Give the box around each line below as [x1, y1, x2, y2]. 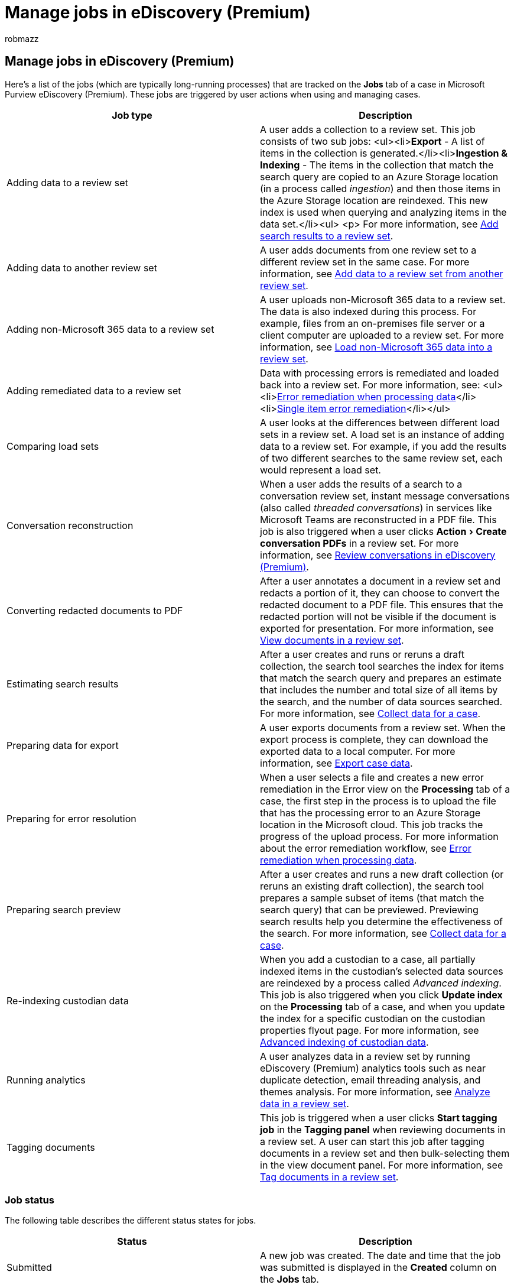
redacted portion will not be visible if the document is [260, 610, 497, 622]
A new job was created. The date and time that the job [260, 1250, 501, 1262]
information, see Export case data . [260, 757, 413, 769]
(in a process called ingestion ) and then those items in [260, 182, 500, 194]
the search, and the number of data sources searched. [260, 695, 503, 708]
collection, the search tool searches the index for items [260, 660, 504, 672]
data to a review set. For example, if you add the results [260, 440, 507, 452]
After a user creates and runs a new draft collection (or [260, 868, 504, 880]
